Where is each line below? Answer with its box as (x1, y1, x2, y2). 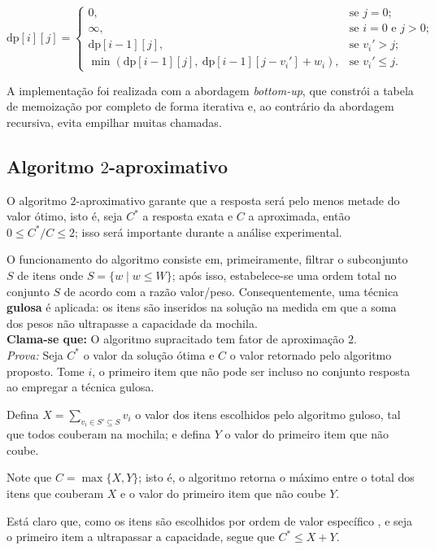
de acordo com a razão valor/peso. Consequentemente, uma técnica (63, 282, 399, 299)
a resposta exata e (142, 207, 233, 225)
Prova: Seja (7, 346, 63, 363)
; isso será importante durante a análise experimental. (75, 223, 342, 240)
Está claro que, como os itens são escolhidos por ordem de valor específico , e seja (7, 512, 413, 529)
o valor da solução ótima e (83, 346, 215, 363)
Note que (7, 469, 52, 486)
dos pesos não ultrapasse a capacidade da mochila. (7, 314, 258, 331)
